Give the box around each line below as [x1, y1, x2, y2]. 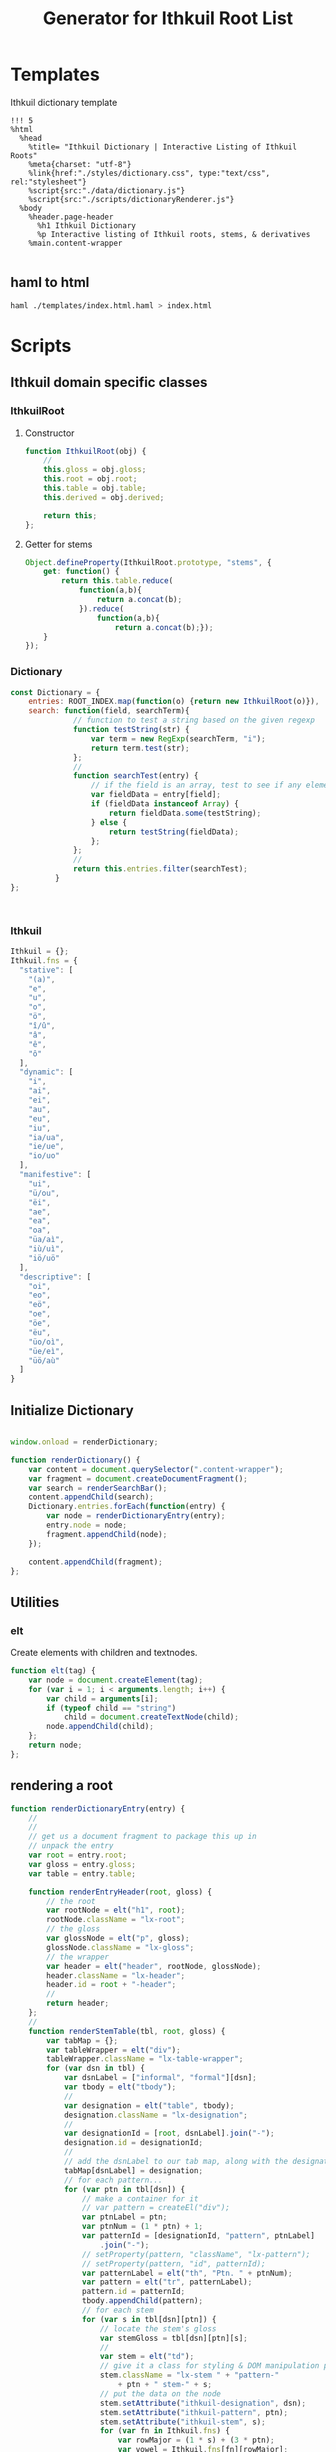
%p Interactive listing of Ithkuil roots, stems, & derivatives [36, 229, 311, 239]
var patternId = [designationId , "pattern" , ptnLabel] [81, 2231, 315, 2241]
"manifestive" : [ [19, 1170, 92, 1180]
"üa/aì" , [28, 1235, 65, 1245]
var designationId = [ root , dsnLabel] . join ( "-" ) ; [63, 2128, 275, 2139]
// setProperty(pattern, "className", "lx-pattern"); [81, 2249, 311, 2259]
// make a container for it [81, 2193, 199, 2204]
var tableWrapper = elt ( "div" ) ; [46, 2045, 182, 2055]
